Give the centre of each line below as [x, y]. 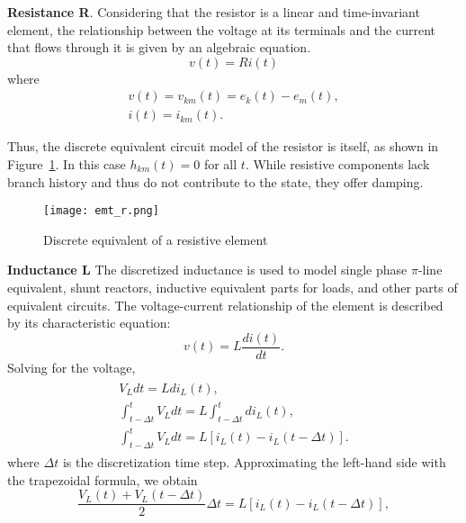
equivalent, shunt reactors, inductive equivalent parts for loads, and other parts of [233, 288]
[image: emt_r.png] [101, 211]
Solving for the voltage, [72, 367]
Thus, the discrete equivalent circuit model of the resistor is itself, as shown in [223, 146]
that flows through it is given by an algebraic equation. [159, 47]
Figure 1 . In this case [67, 164]
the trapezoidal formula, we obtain [103, 479]
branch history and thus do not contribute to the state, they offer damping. [215, 181]
